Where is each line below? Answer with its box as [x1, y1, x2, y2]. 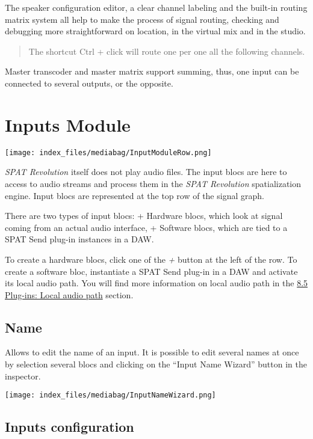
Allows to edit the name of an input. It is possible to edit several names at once [5, 346, 299, 358]
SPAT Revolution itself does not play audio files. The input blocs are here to [5, 165, 287, 178]
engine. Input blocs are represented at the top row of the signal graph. [5, 189, 264, 201]
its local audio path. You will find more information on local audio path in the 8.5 [5, 277, 308, 289]
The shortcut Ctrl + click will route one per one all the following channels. [28, 45, 305, 57]
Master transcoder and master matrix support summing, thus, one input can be [5, 65, 299, 78]
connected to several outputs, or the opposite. [5, 76, 173, 89]
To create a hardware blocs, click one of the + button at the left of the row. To [5, 253, 297, 265]
